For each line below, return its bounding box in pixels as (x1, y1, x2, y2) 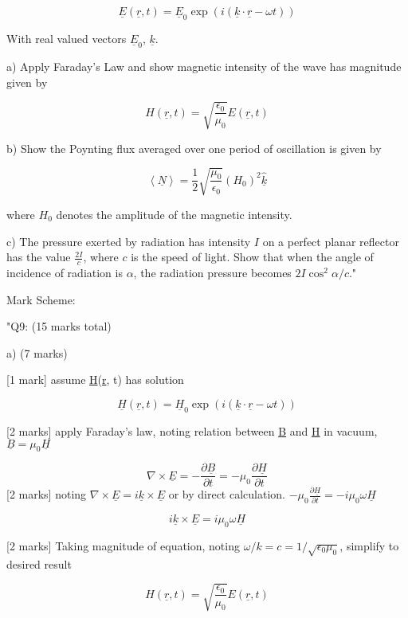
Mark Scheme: (6, 291, 76, 307)
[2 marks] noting (6, 486, 87, 503)
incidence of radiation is (6, 264, 123, 280)
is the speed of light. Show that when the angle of (131, 248, 374, 265)
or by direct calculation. (168, 486, 285, 503)
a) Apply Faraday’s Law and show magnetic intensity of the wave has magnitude (6, 58, 402, 75)
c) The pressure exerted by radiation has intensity (6, 233, 251, 249)
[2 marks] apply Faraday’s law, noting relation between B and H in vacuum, (6, 422, 378, 439)
